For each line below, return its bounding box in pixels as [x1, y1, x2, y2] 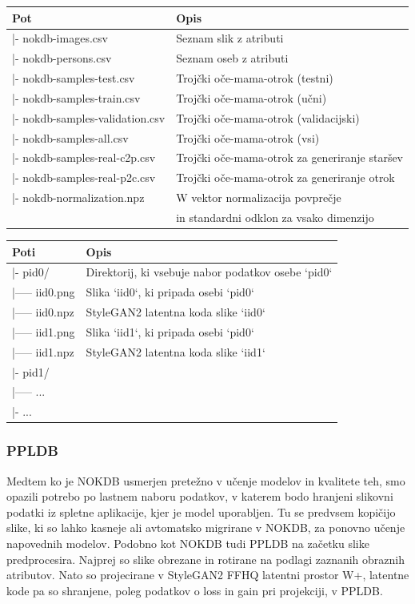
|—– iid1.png [12, 323, 75, 340]
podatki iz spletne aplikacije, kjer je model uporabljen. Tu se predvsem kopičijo [6, 503, 396, 520]
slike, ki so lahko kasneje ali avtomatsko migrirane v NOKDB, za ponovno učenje [6, 519, 405, 536]
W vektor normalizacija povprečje [176, 189, 341, 206]
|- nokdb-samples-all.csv [12, 129, 129, 146]
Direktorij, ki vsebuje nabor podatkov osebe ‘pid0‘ [86, 264, 333, 280]
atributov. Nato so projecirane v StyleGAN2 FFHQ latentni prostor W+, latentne [6, 566, 409, 583]
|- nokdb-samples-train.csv [12, 89, 141, 106]
